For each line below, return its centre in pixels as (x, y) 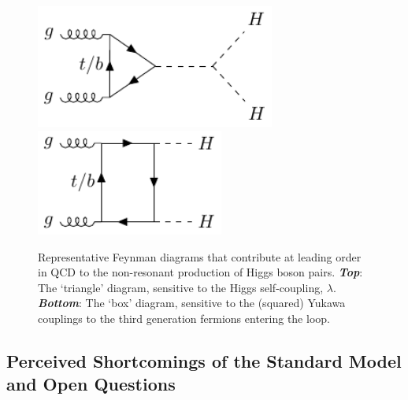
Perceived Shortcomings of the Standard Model (204, 360)
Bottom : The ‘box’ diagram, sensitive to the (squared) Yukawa (192, 303)
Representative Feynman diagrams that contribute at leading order (200, 256)
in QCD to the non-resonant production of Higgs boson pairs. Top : (200, 272)
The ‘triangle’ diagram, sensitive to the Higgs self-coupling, (181, 287)
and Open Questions (91, 384)
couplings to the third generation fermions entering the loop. (184, 318)
